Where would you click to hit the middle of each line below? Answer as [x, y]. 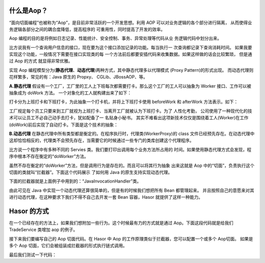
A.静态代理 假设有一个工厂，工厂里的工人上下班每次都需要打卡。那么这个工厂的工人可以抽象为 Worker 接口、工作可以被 [130, 86]
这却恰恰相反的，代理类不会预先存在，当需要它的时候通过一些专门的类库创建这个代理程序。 [101, 140]
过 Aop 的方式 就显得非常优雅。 [41, 61]
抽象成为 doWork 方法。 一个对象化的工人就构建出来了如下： [70, 93]
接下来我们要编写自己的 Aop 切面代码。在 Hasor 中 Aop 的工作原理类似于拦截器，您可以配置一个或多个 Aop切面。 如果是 [131, 238]
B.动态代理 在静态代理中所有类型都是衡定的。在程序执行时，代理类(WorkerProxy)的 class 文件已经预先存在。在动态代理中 [132, 133]
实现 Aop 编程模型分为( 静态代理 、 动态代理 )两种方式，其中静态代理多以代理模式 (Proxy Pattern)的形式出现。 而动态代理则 [131, 70]
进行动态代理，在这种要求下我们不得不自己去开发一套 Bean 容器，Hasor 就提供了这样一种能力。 [106, 197]
